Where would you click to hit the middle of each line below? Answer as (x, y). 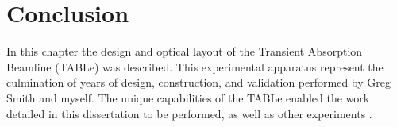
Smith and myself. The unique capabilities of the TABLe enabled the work (188, 97)
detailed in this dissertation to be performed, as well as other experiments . (189, 113)
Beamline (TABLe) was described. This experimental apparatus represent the (195, 66)
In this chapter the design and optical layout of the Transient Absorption (185, 51)
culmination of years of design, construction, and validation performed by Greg (198, 82)
